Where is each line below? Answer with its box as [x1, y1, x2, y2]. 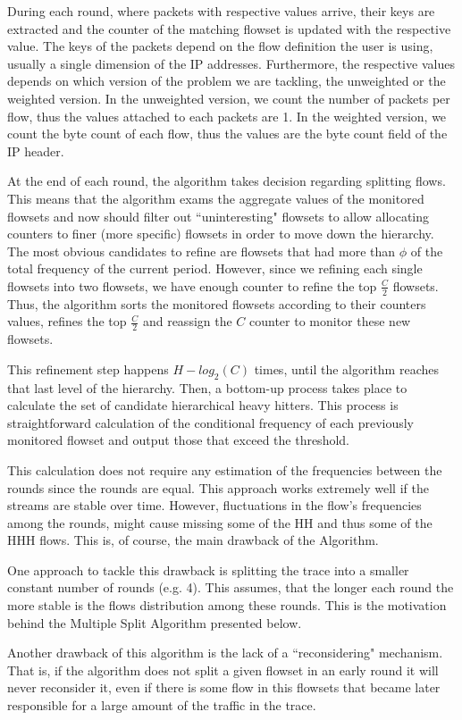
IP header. [7, 141, 64, 160]
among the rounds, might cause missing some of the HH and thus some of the [7, 513, 433, 532]
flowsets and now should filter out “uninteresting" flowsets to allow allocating [7, 206, 430, 225]
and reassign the [142, 312, 232, 331]
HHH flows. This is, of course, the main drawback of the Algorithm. [7, 531, 379, 549]
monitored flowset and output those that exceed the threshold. [7, 431, 349, 449]
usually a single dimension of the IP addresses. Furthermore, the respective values [7, 54, 455, 72]
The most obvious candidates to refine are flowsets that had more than [7, 241, 396, 260]
